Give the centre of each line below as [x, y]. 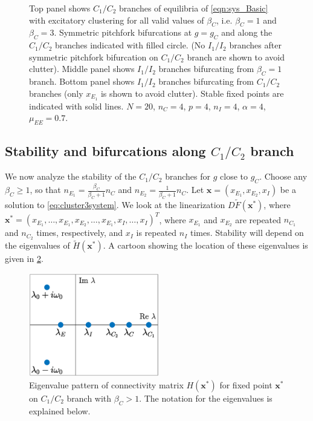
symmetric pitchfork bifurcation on [94, 57]
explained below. [60, 410]
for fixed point [246, 384]
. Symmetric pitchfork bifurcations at [123, 32]
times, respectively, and [80, 233]
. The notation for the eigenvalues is [206, 398]
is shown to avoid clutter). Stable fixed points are [192, 93]
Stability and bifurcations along [105, 151]
